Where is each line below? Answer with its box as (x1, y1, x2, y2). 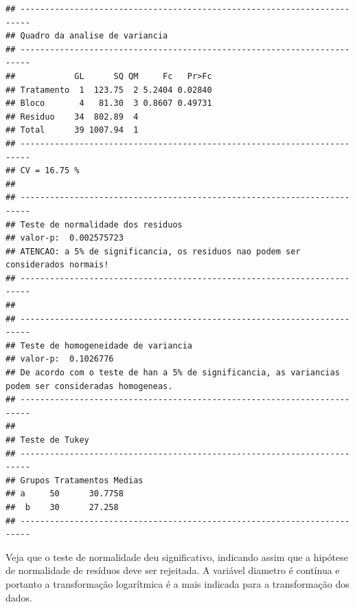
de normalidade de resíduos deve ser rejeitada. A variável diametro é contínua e (5, 563, 340, 577)
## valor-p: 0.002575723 (5, 233, 124, 243)
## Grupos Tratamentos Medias (5, 475, 144, 485)
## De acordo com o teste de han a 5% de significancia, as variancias (5, 368, 340, 378)
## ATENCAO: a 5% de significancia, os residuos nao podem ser (5, 246, 301, 256)
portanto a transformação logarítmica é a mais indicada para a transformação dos (5, 576, 350, 591)
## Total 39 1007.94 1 (5, 125, 139, 135)
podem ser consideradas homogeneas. (5, 381, 173, 391)
